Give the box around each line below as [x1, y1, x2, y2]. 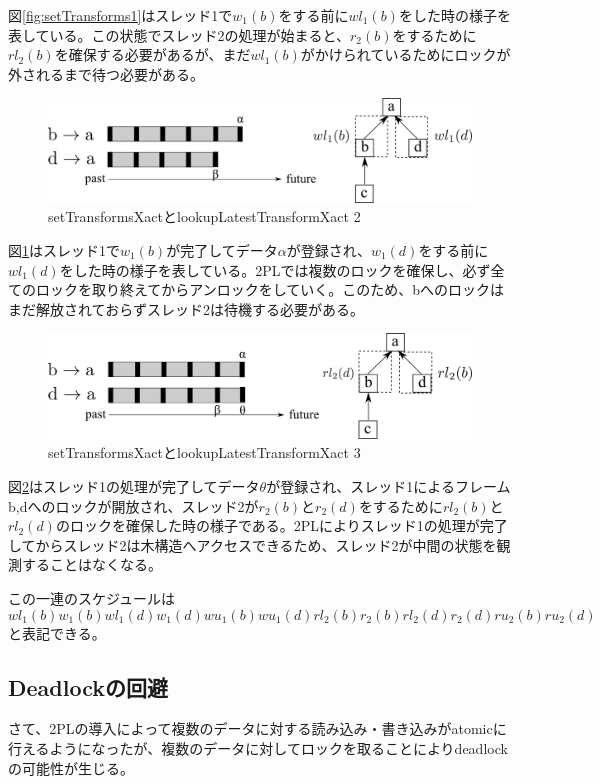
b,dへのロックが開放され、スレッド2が [8, 495, 259, 516]
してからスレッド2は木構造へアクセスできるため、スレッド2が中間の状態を [8, 534, 497, 555]
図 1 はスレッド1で [8, 239, 120, 260]
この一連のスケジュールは [8, 588, 176, 609]
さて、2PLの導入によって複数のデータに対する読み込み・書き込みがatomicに [8, 718, 507, 739]
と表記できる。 [8, 622, 106, 643]
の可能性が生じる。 [8, 757, 134, 778]
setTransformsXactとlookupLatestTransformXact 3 [48, 442, 361, 463]
